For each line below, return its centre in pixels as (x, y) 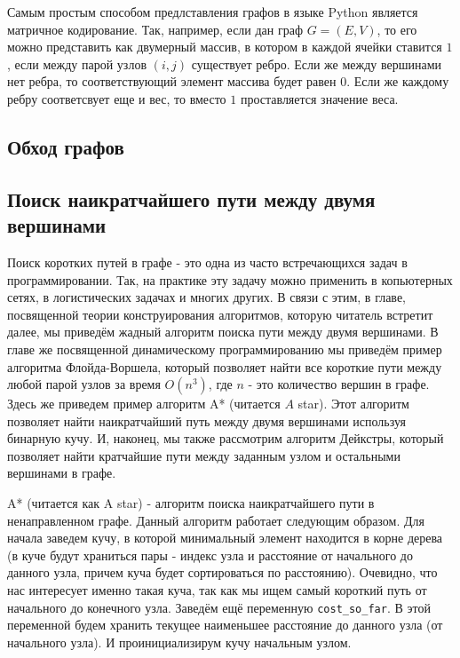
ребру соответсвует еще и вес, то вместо (117, 98)
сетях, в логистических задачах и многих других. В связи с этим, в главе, (206, 297)
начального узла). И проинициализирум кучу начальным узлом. (179, 642)
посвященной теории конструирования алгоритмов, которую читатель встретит (220, 314)
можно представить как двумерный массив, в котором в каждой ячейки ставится (225, 47)
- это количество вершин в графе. (339, 384)
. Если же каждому (398, 81)
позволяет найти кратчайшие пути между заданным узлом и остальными (204, 455)
